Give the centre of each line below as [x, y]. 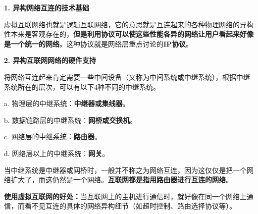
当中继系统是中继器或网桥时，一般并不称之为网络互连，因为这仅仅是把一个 [125, 170]
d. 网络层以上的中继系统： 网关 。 [57, 153]
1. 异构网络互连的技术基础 [47, 7]
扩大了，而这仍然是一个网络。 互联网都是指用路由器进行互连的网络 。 [122, 180]
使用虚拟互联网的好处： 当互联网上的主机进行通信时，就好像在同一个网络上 [125, 196]
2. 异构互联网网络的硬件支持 [50, 60]
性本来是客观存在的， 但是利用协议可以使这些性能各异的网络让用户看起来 [122, 34]
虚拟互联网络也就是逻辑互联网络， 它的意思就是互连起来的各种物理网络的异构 [129, 24]
